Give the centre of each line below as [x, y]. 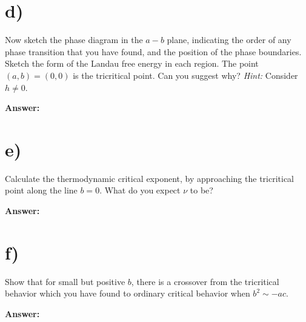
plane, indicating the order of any [229, 40]
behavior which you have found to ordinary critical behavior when [128, 293]
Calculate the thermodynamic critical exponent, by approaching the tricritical [150, 178]
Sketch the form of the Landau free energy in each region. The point [132, 63]
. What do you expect [140, 190]
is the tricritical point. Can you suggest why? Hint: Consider [185, 75]
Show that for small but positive [65, 281]
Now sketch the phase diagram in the [74, 40]
